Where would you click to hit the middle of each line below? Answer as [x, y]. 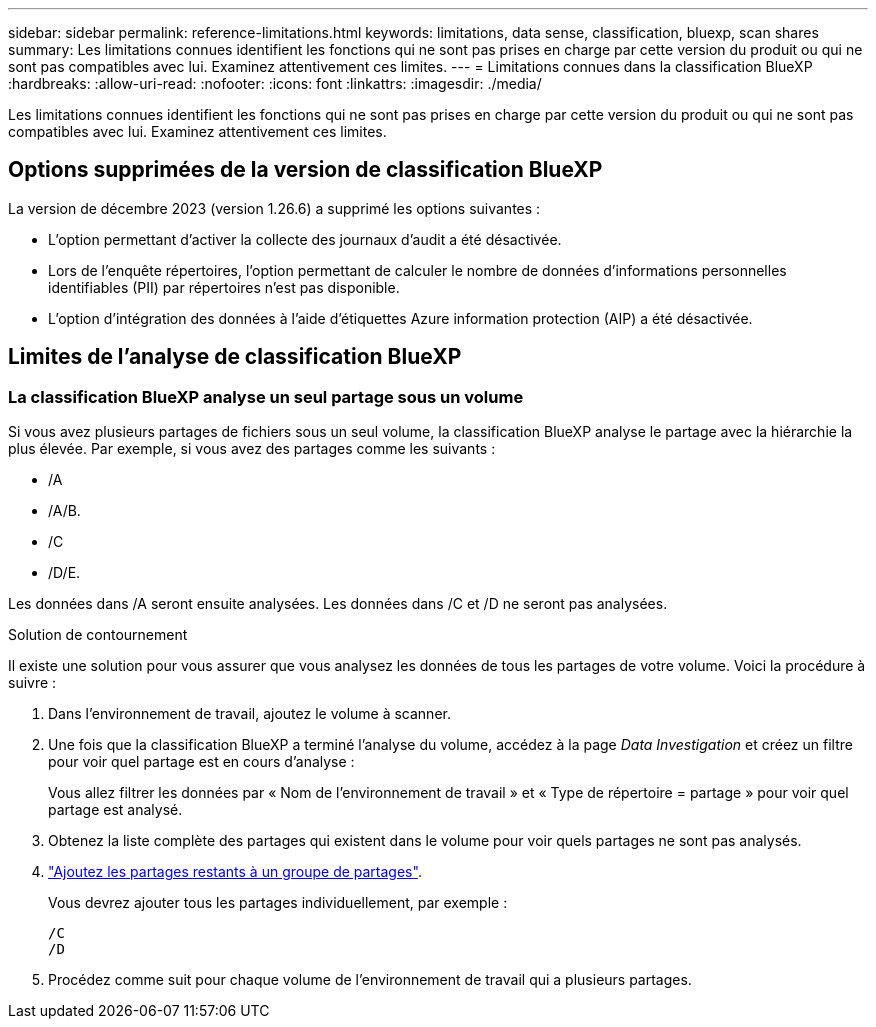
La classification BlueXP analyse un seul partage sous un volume [266, 396]
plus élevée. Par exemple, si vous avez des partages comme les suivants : [252, 449]
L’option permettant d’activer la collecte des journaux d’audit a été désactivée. [305, 239]
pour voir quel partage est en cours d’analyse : [201, 762]
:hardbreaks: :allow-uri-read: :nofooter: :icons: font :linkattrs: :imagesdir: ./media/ [275, 83]
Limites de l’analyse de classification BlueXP [235, 357]
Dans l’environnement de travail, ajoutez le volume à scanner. [249, 714]
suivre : [32, 683]
